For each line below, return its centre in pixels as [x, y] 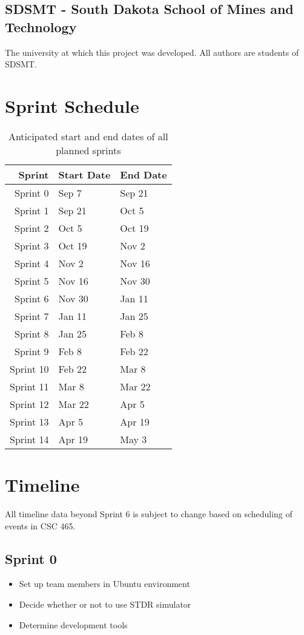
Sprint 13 [29, 421]
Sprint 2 [32, 228]
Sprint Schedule [72, 105]
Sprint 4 [32, 263]
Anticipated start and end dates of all [88, 136]
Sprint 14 [29, 439]
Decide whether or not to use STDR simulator [105, 604]
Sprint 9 [32, 351]
